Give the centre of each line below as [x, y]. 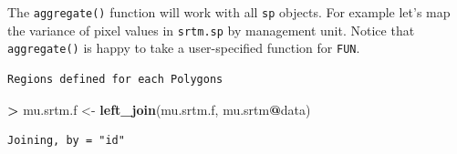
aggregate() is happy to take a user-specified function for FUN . [184, 48]
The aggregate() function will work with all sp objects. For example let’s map [229, 12]
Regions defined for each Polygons [115, 79]
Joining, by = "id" [66, 141]
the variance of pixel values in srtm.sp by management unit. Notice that [211, 30]
